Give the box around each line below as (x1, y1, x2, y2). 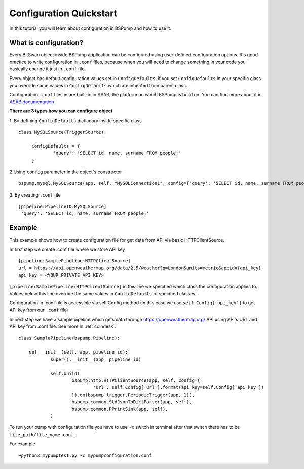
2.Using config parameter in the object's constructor (9, 169, 122, 175)
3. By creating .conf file (9, 191, 61, 198)
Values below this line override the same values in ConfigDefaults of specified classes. (9, 290, 197, 296)
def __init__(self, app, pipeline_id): (28, 349, 128, 355)
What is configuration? (9, 38, 84, 47)
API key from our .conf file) (9, 307, 68, 313)
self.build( (50, 370, 80, 376)
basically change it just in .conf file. (9, 66, 86, 72)
